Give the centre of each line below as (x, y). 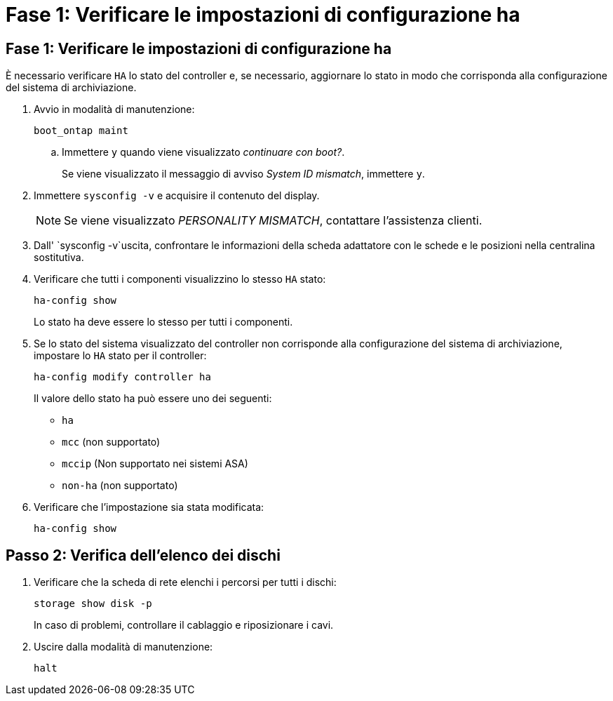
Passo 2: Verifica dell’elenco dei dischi (143, 555)
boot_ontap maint (81, 131)
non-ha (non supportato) (120, 486)
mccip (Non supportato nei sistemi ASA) (155, 464)
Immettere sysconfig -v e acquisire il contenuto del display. (177, 196)
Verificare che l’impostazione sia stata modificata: (149, 507)
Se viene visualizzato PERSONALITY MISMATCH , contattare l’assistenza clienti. (273, 221)
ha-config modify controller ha (122, 377)
